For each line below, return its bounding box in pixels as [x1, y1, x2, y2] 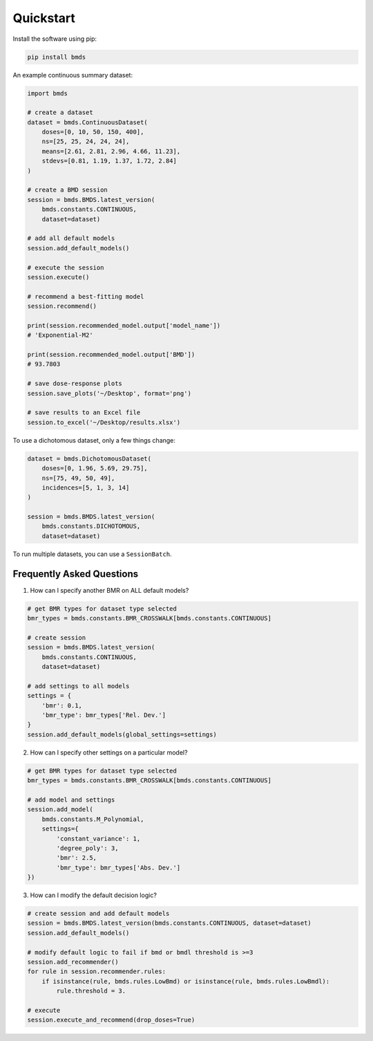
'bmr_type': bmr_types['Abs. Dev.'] [56, 863, 181, 872]
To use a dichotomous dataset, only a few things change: [12, 436, 176, 444]
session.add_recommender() [27, 958, 119, 966]
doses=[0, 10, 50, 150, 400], [41, 128, 144, 136]
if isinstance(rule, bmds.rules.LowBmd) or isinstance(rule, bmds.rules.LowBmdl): [41, 977, 330, 985]
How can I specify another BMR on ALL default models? [30, 586, 189, 594]
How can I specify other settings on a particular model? [30, 748, 188, 757]
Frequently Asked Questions [12, 568, 139, 580]
